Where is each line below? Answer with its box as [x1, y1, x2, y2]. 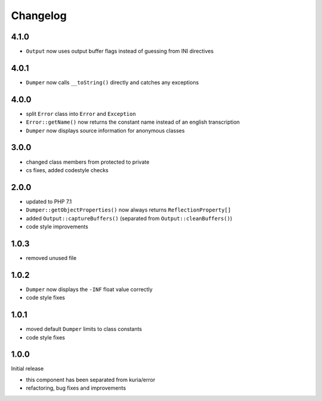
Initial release [11, 365, 44, 372]
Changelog [11, 9, 67, 22]
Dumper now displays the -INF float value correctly [26, 286, 153, 293]
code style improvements [26, 223, 89, 230]
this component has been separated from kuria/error [26, 376, 156, 383]
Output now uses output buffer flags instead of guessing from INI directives [26, 48, 214, 55]
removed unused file [26, 254, 77, 261]
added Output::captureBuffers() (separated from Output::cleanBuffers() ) [26, 215, 233, 222]
